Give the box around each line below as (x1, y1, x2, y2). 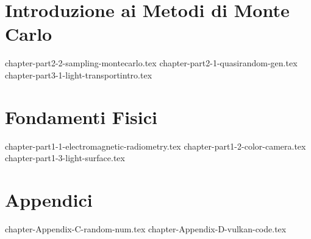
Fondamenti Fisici (5, 104, 157, 129)
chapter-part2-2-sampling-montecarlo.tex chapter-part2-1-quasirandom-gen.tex (5, 57, 298, 69)
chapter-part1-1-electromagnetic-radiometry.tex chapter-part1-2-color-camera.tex (5, 139, 306, 152)
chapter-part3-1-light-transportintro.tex (5, 68, 152, 81)
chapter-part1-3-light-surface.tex (5, 151, 125, 164)
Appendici (5, 187, 93, 212)
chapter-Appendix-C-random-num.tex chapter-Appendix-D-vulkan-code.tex (5, 222, 287, 235)
